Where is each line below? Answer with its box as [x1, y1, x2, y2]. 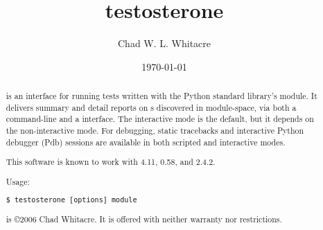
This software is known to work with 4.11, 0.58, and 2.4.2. [6, 156, 216, 168]
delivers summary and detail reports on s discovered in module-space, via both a [6, 101, 297, 113]
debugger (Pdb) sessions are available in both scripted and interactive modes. [6, 136, 286, 148]
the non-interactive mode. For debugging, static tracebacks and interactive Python [6, 125, 304, 136]
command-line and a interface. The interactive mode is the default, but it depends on [6, 113, 314, 125]
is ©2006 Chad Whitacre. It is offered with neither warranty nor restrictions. [6, 213, 282, 225]
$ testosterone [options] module [6, 196, 137, 204]
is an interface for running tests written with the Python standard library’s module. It [6, 90, 317, 102]
